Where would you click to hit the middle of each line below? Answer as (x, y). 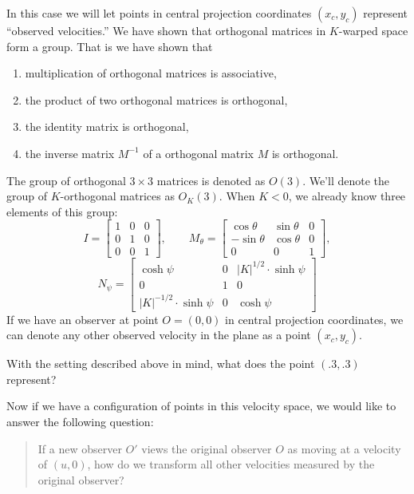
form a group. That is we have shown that (110, 46)
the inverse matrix (70, 153)
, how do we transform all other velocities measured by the (231, 464)
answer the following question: (80, 421)
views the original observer (207, 448)
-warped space (373, 30)
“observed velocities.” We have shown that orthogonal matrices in (166, 30)
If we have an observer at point (83, 319)
